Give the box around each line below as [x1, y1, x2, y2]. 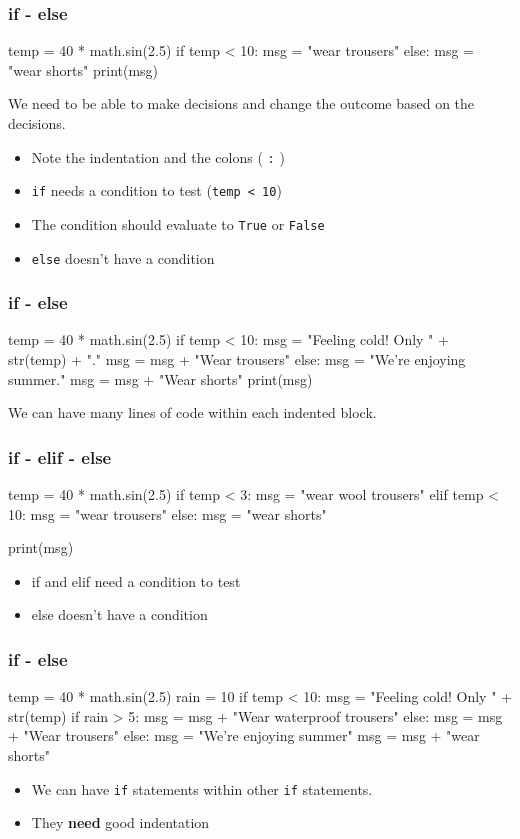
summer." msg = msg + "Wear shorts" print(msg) [8, 368, 313, 389]
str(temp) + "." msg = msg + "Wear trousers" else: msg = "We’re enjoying [8, 349, 466, 370]
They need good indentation [31, 812, 210, 833]
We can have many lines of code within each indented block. [8, 402, 377, 423]
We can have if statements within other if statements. [31, 778, 373, 799]
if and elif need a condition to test [31, 570, 241, 591]
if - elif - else [8, 444, 112, 469]
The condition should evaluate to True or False [31, 213, 325, 234]
